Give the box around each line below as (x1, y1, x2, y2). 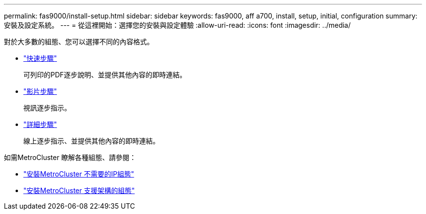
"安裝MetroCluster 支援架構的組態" (23, 186, 135, 195)
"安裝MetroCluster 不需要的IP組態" (23, 170, 134, 178)
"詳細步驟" (23, 120, 57, 128)
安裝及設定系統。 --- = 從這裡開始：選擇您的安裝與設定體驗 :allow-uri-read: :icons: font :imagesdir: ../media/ (4, 21, 351, 29)
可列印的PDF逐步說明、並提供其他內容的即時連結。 (23, 71, 187, 79)
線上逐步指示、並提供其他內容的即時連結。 (23, 137, 160, 145)
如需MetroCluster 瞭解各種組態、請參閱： (4, 153, 136, 161)
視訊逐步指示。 (23, 104, 71, 112)
